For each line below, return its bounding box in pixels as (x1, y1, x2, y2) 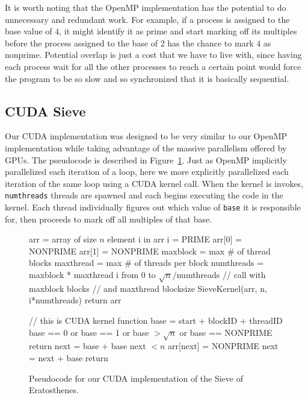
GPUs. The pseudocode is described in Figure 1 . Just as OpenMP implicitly (5, 153, 287, 166)
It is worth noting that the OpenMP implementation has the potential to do (5, 1, 286, 13)
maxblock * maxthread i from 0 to (29, 268, 156, 281)
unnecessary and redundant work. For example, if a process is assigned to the (5, 13, 290, 25)
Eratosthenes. (29, 384, 79, 396)
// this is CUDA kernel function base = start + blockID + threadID (29, 314, 283, 326)
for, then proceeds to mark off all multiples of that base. (5, 212, 212, 225)
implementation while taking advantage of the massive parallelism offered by (5, 141, 287, 154)
